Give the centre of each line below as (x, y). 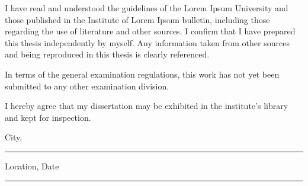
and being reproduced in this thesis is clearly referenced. (107, 54)
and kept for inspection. (48, 117)
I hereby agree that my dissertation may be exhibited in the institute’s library (147, 106)
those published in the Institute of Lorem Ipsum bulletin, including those (137, 19)
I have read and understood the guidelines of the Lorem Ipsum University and (147, 8)
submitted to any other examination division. (87, 86)
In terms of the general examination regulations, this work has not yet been (142, 74)
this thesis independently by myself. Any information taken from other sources (147, 42)
